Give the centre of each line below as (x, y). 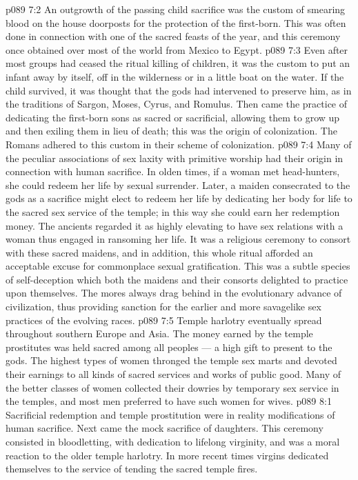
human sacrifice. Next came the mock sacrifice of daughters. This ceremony (165, 428)
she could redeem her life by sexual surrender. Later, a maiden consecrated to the (178, 184)
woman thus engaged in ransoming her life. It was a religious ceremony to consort (178, 239)
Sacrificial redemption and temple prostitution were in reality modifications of (170, 414)
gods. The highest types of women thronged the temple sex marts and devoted (171, 360)
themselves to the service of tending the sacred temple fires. (132, 469)
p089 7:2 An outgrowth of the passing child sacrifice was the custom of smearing (176, 9)
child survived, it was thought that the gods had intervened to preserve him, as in (179, 90)
